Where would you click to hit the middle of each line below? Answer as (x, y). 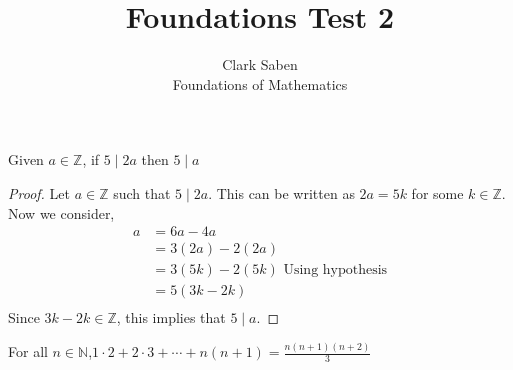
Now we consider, (61, 212)
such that (142, 192)
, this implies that (171, 317)
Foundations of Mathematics (260, 83)
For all (28, 351)
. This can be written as (281, 192)
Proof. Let (39, 192)
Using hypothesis (335, 270)
